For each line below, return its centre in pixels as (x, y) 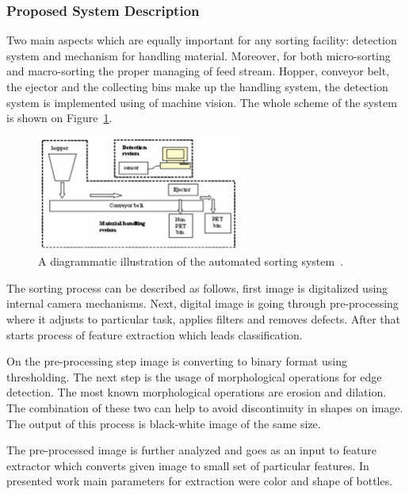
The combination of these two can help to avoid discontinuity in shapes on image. (205, 407)
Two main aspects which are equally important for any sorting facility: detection (202, 40)
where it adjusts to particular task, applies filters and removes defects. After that (203, 319)
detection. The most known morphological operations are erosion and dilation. (197, 392)
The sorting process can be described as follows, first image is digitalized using (197, 287)
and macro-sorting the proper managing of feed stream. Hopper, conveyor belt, (198, 71)
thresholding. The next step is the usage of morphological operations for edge (194, 376)
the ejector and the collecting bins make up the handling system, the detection (197, 86)
